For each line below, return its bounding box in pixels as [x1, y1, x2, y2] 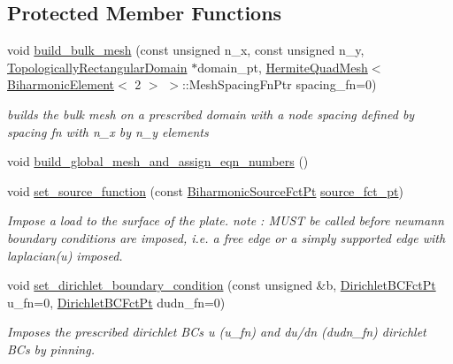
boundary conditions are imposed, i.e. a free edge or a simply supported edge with [7, 228, 446, 246]
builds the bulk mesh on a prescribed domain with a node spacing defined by [7, 104, 415, 123]
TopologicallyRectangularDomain [7, 57, 188, 76]
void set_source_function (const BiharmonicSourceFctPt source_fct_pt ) [7, 181, 403, 200]
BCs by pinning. [7, 339, 95, 358]
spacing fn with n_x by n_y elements [7, 122, 209, 140]
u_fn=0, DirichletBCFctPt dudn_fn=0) [7, 292, 226, 311]
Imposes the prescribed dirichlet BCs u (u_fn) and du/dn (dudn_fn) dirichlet [7, 322, 426, 341]
